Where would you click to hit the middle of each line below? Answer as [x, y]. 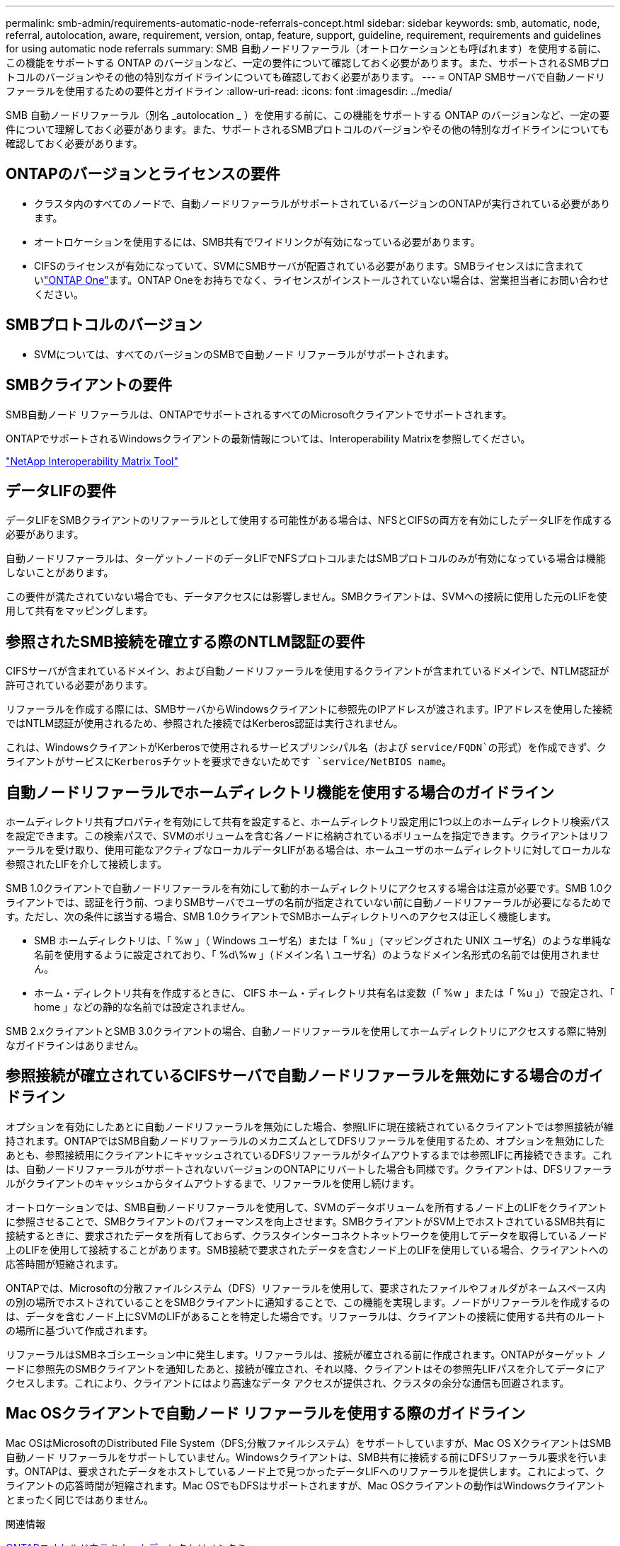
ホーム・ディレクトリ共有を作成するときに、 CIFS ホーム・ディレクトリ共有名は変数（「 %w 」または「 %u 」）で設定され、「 [325, 993]
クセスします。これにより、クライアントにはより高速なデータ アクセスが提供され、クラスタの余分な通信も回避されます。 [288, 1382]
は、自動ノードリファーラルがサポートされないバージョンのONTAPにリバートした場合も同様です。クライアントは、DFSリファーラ [309, 1169]
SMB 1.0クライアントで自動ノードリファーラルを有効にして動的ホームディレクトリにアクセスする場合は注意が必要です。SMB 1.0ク [309, 888]
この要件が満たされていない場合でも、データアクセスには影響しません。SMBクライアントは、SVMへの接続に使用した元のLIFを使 [306, 597]
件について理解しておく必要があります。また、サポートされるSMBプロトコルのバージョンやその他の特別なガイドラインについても [308, 129]
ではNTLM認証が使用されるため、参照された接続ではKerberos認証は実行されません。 [205, 723]
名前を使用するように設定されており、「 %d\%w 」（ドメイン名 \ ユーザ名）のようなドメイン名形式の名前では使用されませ [317, 955]
